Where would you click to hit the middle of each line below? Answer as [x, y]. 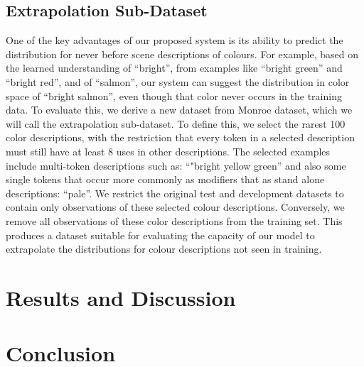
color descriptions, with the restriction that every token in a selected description [180, 137]
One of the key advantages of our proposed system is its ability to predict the [175, 40]
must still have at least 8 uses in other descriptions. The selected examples [168, 151]
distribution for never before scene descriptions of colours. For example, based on [182, 54]
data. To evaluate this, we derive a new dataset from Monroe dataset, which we [179, 110]
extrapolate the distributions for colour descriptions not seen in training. [164, 249]
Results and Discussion [121, 297]
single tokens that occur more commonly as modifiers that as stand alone [165, 179]
